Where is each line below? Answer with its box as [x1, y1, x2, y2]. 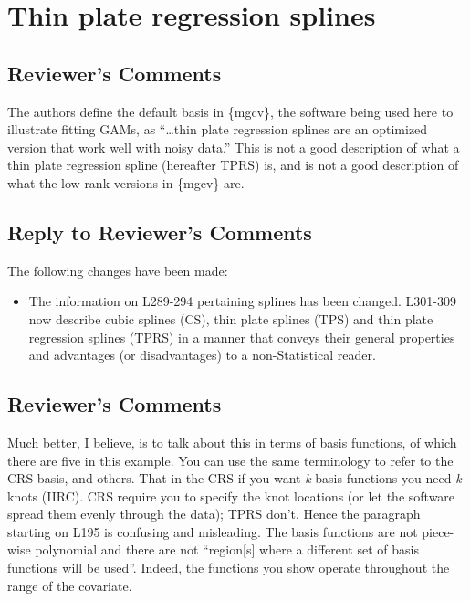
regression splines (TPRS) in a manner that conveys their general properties [28, 327, 455, 346]
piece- [422, 522, 454, 541]
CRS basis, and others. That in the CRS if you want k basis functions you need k [7, 469, 462, 488]
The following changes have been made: [7, 260, 228, 279]
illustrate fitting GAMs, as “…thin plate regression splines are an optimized [7, 120, 428, 139]
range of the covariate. [7, 575, 132, 595]
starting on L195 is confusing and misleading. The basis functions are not [7, 522, 418, 541]
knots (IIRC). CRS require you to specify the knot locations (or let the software [7, 486, 455, 505]
